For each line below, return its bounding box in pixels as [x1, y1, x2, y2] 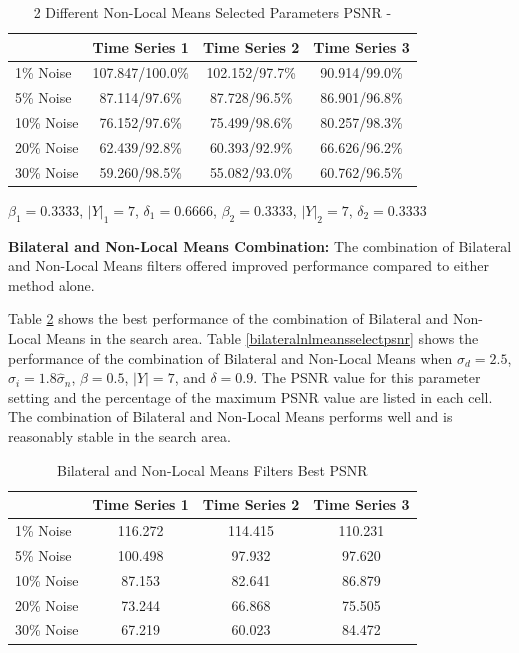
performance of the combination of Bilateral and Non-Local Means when [8, 347, 453, 368]
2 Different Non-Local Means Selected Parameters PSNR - [33, 2, 392, 22]
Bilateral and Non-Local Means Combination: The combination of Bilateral [8, 235, 512, 256]
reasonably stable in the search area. [8, 426, 231, 447]
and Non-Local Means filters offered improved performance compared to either [8, 255, 489, 276]
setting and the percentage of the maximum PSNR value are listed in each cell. [8, 386, 493, 407]
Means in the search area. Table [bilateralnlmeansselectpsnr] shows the [45, 328, 479, 349]
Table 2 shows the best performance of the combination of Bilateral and [8, 308, 449, 329]
